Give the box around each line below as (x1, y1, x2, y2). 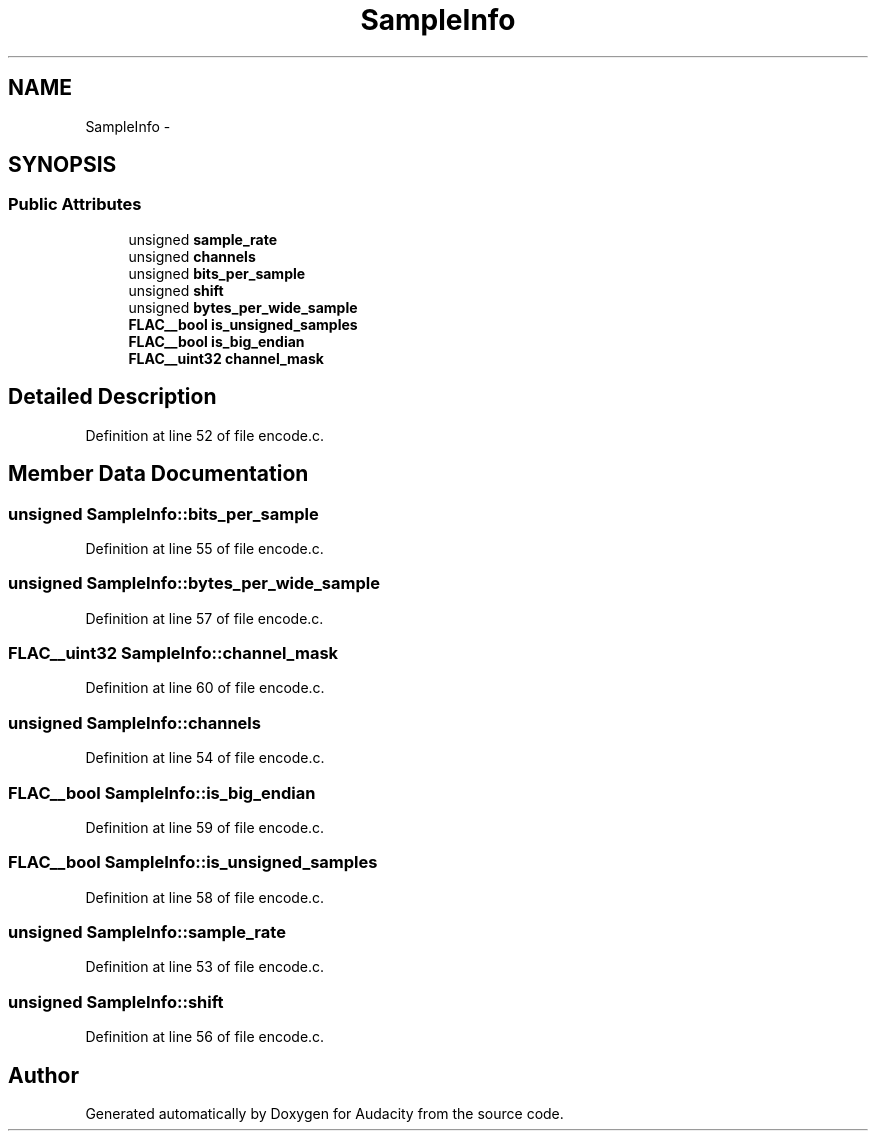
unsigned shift (128, 281, 224, 299)
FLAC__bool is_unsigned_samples (128, 315, 358, 333)
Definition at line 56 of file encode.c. (85, 1028, 325, 1046)
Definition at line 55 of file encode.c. (85, 539, 324, 557)
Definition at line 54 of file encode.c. (85, 749, 325, 767)
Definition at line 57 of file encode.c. (85, 609, 324, 627)
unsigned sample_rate (128, 230, 278, 248)
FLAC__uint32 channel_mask (128, 349, 324, 367)
